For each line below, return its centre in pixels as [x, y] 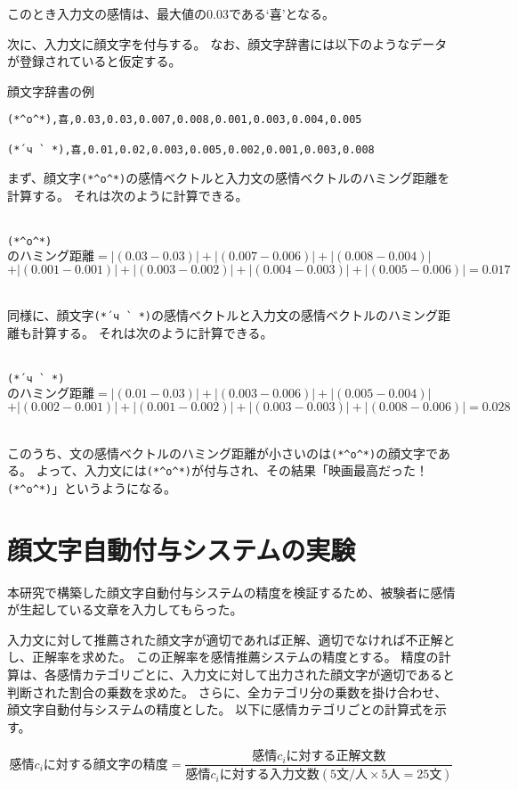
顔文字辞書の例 [51, 91]
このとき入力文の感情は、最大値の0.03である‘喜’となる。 [171, 13]
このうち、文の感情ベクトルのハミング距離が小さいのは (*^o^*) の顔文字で [223, 453]
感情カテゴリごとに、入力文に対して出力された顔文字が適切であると [256, 674]
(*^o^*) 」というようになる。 [92, 487]
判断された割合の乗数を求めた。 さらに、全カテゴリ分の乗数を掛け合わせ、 [227, 691]
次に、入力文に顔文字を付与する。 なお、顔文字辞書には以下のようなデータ [227, 43]
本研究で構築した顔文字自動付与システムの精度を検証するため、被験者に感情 [231, 592]
